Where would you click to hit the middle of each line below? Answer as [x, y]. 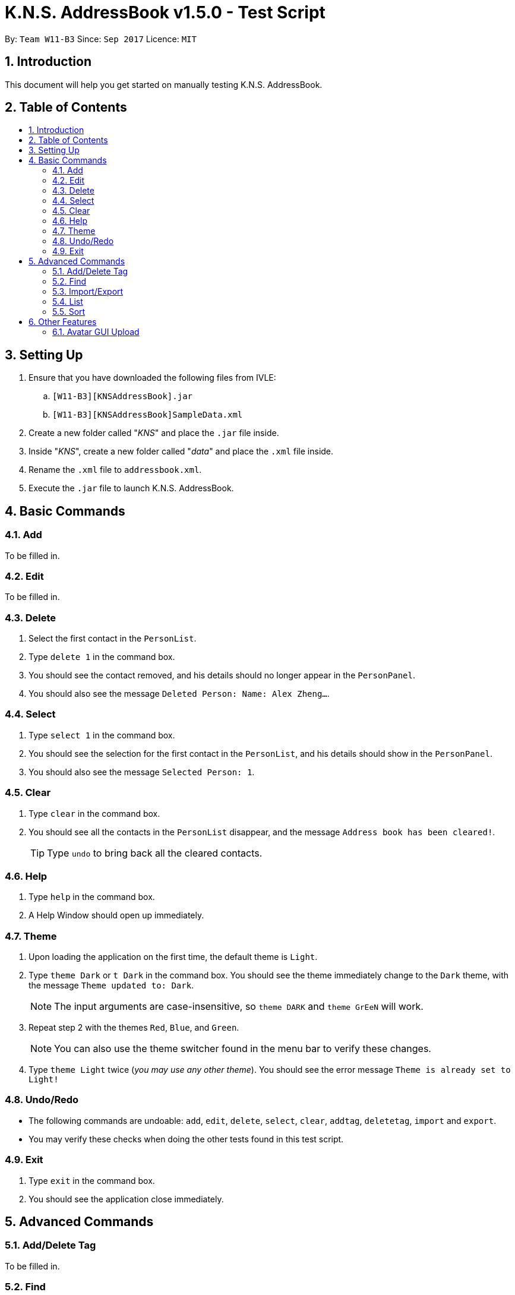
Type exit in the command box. [92, 1180]
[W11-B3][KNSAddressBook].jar [123, 397]
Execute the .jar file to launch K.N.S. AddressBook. [131, 488]
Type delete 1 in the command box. [102, 657]
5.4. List [68, 302]
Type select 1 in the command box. [102, 735]
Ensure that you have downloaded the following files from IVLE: [152, 378]
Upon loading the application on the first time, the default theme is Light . [173, 957]
